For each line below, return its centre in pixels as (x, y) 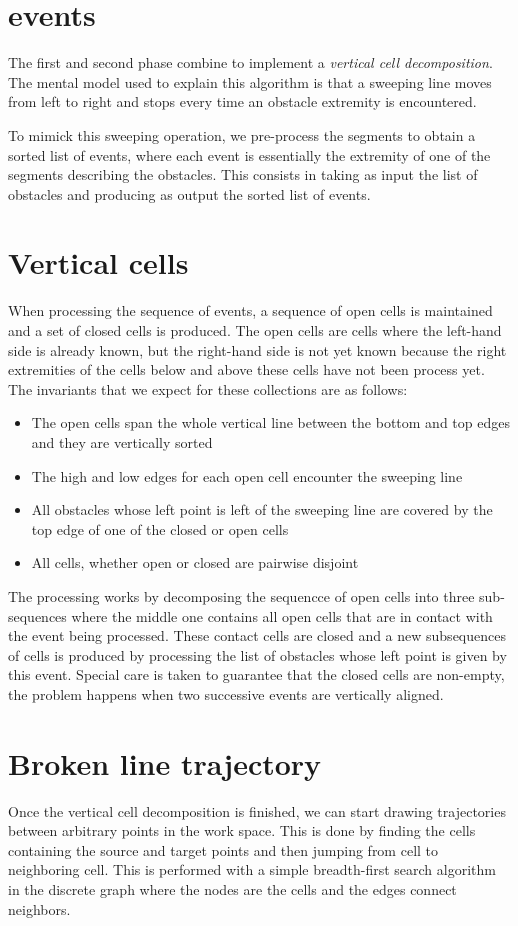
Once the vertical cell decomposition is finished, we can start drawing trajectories (257, 810)
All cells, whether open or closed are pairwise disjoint (195, 562)
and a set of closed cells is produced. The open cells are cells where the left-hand (255, 330)
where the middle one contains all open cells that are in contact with (282, 615)
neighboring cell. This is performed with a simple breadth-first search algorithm (252, 869)
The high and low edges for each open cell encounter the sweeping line (247, 475)
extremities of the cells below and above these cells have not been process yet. (246, 369)
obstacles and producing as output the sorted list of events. (189, 193)
